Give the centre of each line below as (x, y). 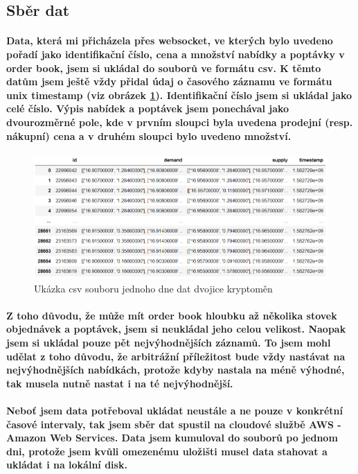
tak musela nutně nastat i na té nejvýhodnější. (120, 383)
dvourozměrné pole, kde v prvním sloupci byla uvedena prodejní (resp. (180, 122)
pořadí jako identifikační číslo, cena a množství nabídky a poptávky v (176, 54)
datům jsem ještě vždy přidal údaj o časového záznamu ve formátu (169, 81)
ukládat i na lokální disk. (67, 465)
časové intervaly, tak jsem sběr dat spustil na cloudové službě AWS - (174, 424)
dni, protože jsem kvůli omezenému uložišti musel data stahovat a (167, 451)
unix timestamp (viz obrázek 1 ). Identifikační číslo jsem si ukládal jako (179, 95)
